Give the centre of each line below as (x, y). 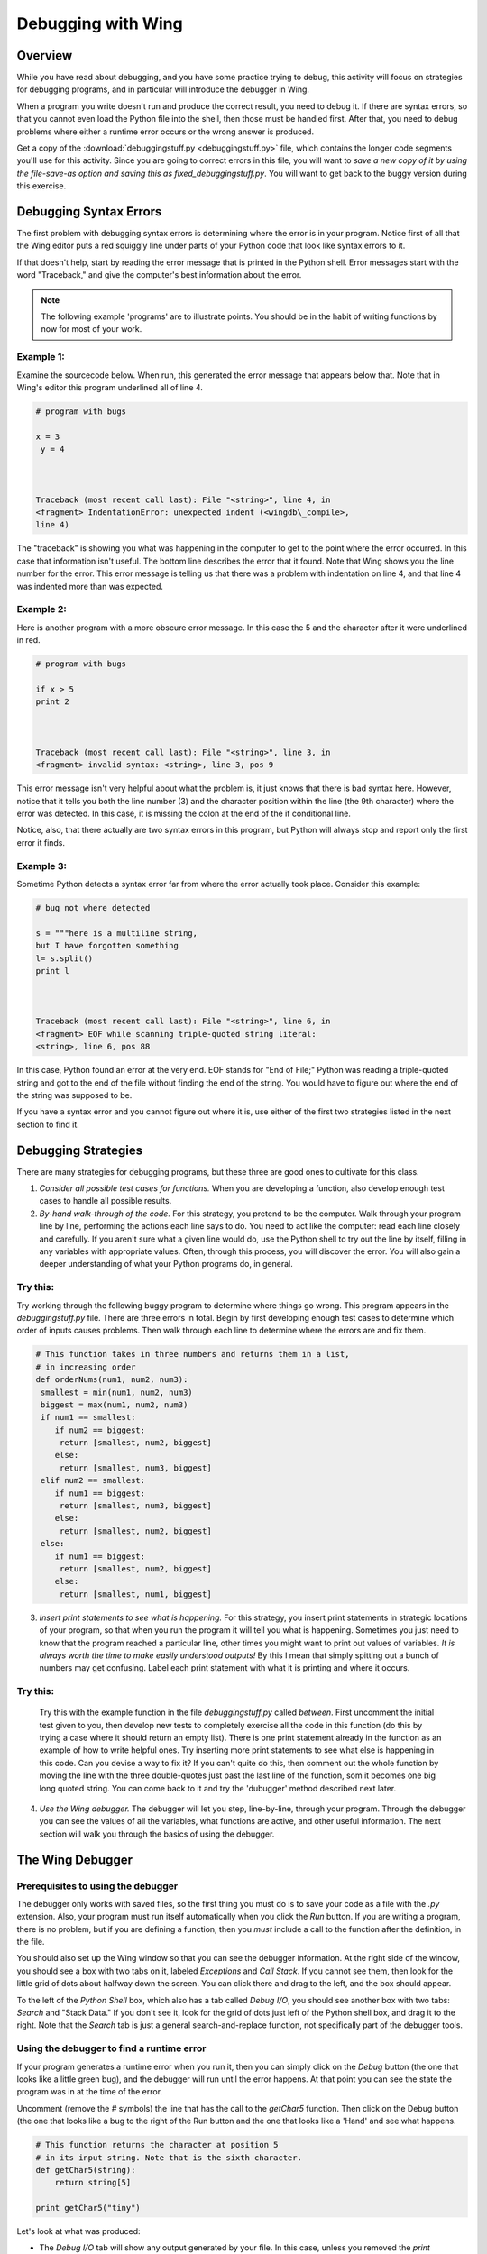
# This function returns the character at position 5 (157, 2145)
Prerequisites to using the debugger (97, 1886)
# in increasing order (86, 1367)
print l (52, 971)
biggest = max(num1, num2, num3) (115, 1405)
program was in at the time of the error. (89, 2092)
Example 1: (41, 357)
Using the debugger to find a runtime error (111, 2048)
